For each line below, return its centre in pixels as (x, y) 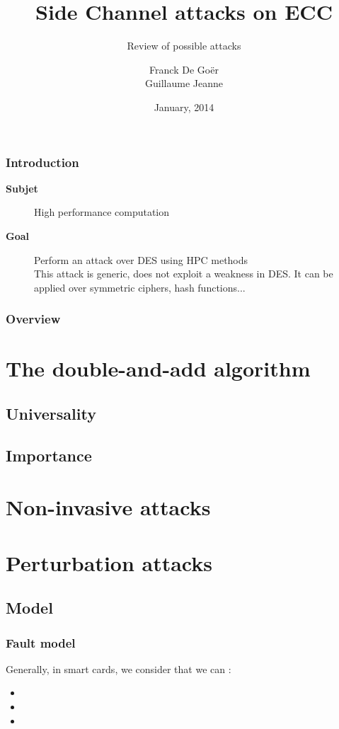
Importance (49, 455)
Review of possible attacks (184, 46)
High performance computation (102, 212)
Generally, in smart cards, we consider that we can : (119, 668)
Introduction (42, 162)
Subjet (22, 188)
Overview (33, 319)
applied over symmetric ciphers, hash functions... (140, 287)
